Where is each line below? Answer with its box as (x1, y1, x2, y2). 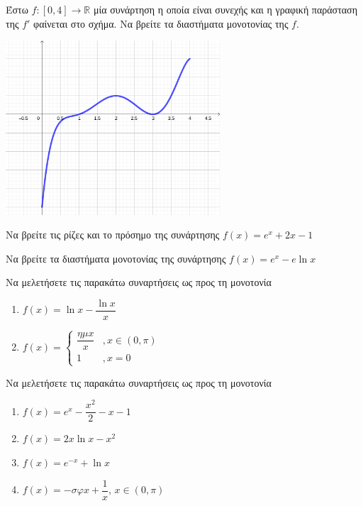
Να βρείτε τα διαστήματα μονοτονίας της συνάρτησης (6, 251, 226, 265)
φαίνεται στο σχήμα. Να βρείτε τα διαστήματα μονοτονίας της (33, 16, 289, 31)
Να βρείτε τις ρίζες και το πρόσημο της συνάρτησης (6, 227, 220, 242)
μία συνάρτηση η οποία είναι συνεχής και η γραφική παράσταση (93, 2, 357, 16)
